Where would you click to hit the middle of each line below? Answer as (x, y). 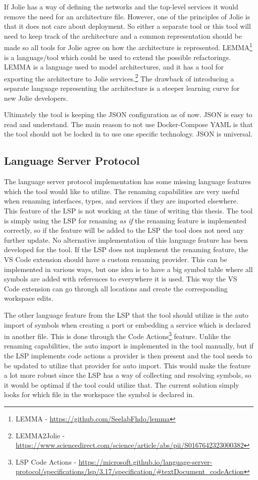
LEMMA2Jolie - (40, 435)
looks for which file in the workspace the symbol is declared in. (99, 394)
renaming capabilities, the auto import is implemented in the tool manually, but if (129, 346)
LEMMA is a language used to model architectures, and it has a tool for (114, 67)
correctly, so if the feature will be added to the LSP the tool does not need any (124, 230)
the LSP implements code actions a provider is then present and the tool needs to (128, 355)
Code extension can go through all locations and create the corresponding (116, 288)
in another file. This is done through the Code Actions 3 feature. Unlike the (117, 335)
